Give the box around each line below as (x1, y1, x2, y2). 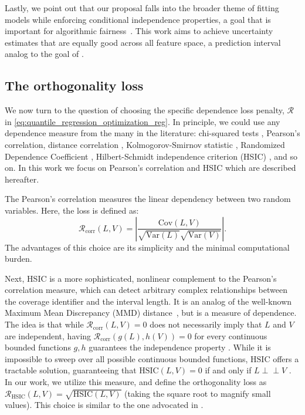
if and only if (205, 364, 252, 376)
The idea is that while (5, 318, 84, 330)
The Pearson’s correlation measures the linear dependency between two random (5, 193, 291, 205)
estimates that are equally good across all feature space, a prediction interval (5, 36, 281, 48)
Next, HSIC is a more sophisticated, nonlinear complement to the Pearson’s (5, 272, 277, 284)
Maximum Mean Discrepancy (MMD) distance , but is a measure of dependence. (5, 306, 297, 319)
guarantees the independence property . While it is (89, 341, 271, 353)
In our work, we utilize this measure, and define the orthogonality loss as (5, 376, 267, 388)
